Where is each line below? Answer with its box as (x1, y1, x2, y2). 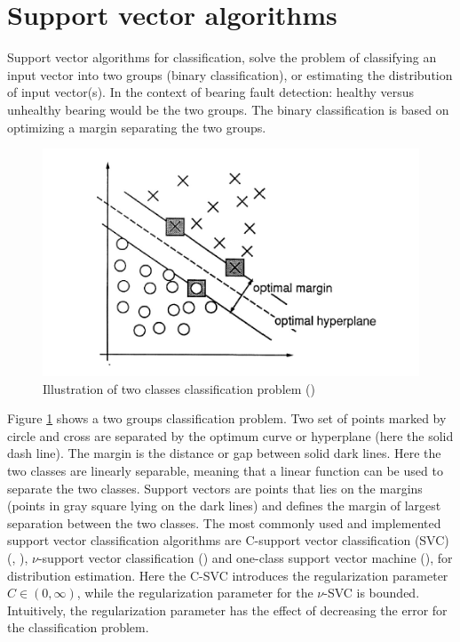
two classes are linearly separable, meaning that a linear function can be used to (7, 461, 443, 480)
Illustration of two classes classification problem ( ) (43, 379, 315, 397)
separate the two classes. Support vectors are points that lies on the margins (7, 478, 423, 497)
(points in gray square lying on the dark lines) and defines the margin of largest (7, 496, 441, 515)
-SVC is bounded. (323, 583, 420, 602)
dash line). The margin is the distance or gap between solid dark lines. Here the (7, 444, 441, 462)
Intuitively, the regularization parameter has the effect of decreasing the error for (7, 600, 448, 619)
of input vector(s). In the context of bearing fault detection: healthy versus (7, 83, 415, 101)
